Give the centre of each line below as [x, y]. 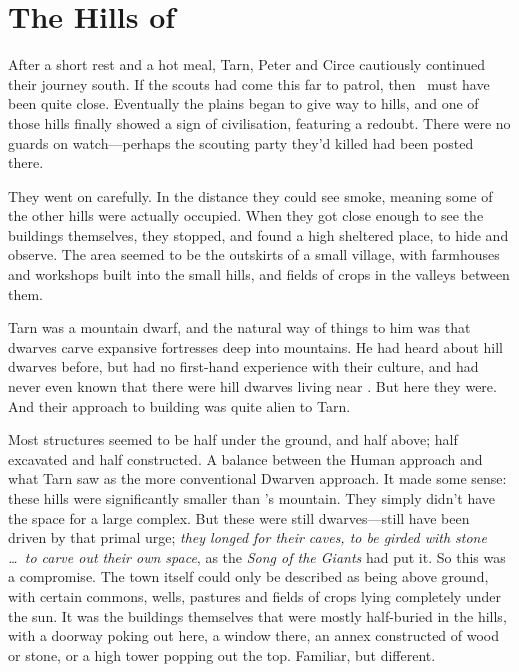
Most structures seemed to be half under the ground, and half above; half [233, 439]
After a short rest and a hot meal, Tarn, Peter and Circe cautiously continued [247, 64]
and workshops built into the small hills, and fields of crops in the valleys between [259, 274]
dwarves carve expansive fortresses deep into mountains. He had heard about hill [255, 346]
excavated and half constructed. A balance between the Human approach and [245, 458]
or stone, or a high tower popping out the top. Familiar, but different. [222, 654]
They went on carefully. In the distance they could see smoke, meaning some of [250, 195]
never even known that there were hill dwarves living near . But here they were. [252, 386]
